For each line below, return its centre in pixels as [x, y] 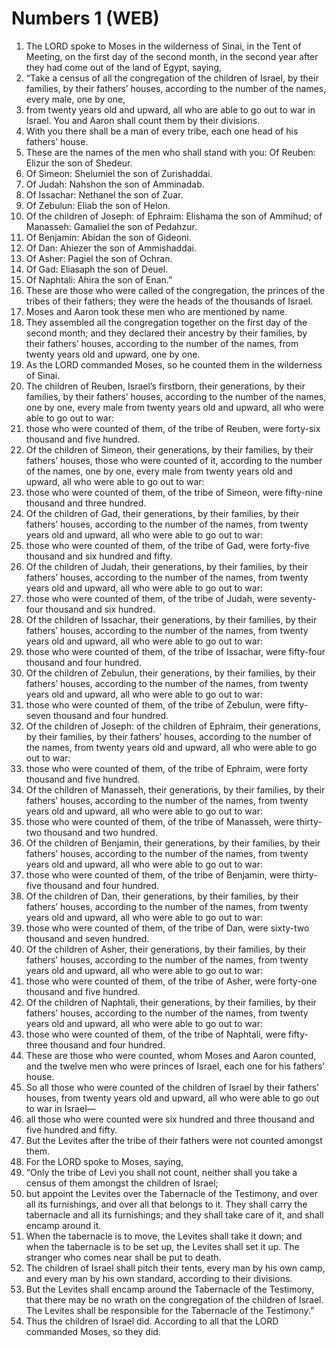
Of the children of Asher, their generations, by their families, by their [166, 949]
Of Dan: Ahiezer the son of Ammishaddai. [111, 248]
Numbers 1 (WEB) [85, 18]
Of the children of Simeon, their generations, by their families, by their [169, 449]
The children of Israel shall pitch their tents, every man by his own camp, [175, 1268]
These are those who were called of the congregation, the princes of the [175, 290]
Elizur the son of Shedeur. [79, 163]
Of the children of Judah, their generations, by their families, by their [167, 566]
